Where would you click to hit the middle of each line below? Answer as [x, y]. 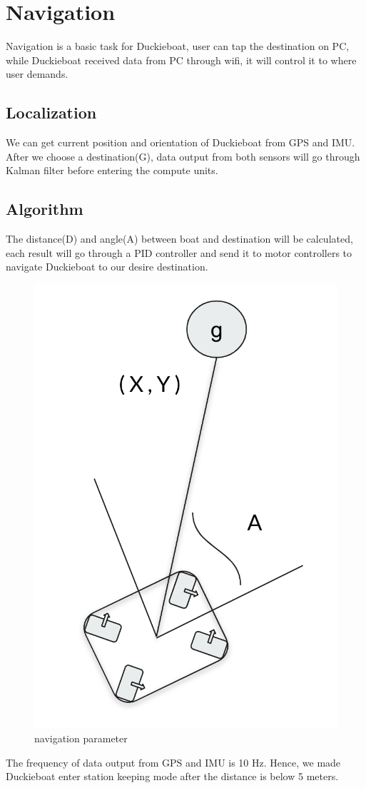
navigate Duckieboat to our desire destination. [107, 267]
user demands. [37, 74]
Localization [51, 112]
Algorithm [45, 209]
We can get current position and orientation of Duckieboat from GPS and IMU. [181, 142]
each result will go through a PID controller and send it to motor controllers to [179, 252]
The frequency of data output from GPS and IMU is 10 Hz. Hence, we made [173, 762]
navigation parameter [81, 738]
